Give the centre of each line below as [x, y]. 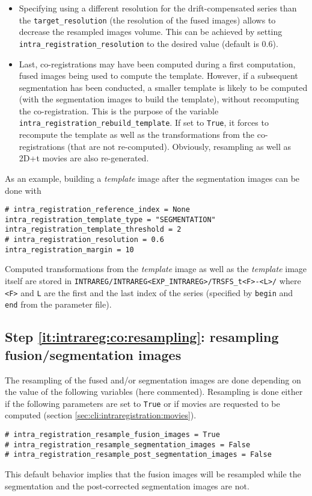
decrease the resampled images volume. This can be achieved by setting [151, 32]
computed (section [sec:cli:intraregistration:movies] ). [101, 415]
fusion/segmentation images [93, 354]
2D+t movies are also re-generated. [84, 158]
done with [23, 190]
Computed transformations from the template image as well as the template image [156, 269]
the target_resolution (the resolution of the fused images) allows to [147, 20]
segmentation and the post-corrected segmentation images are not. [127, 485]
